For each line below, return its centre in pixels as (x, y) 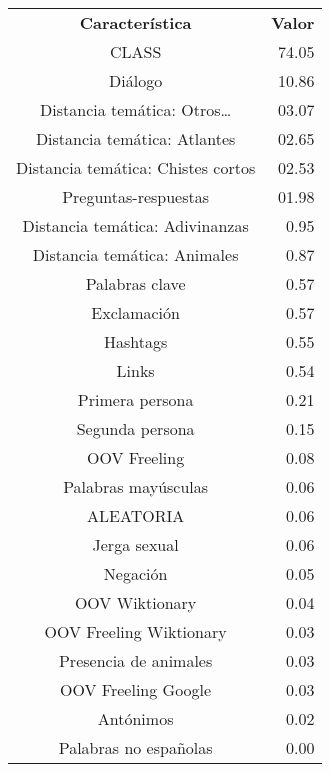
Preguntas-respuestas (136, 196)
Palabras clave (135, 283)
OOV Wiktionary (135, 602)
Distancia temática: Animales (135, 254)
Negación (135, 573)
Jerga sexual (135, 544)
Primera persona (135, 399)
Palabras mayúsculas (136, 486)
